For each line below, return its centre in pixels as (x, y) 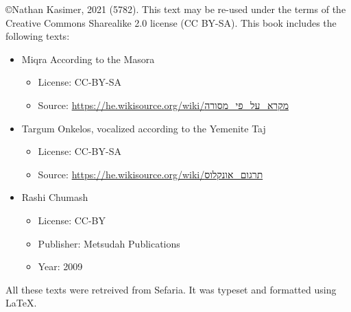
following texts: (38, 36)
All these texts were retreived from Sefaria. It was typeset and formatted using (171, 289)
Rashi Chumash (55, 197)
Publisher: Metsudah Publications (109, 243)
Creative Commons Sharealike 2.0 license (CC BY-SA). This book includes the (171, 22)
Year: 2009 (60, 266)
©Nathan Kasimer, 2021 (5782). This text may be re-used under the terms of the (176, 9)
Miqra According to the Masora (88, 59)
